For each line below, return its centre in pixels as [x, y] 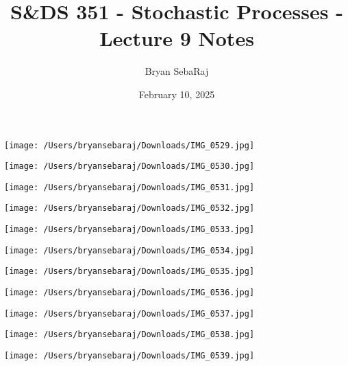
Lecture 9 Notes [177, 38]
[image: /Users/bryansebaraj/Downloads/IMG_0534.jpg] [129, 250]
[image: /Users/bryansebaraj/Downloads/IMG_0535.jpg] [129, 272]
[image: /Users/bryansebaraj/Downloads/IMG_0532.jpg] [129, 208]
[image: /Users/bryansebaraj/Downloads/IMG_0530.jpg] [129, 167]
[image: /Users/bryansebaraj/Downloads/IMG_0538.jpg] [129, 335]
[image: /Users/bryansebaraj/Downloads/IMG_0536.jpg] [129, 293]
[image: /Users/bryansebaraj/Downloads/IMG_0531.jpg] [129, 187]
